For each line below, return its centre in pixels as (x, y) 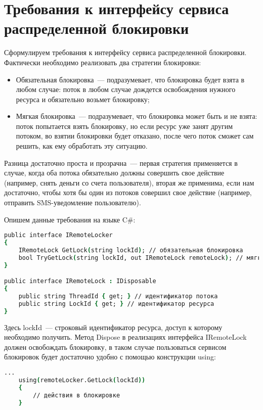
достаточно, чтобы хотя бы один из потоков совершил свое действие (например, (128, 192)
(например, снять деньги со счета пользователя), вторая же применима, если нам (129, 182)
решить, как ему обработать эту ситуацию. (82, 146)
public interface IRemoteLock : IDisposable (80, 281)
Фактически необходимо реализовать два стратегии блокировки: (103, 62)
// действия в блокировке (77, 395)
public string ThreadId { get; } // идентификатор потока (118, 296)
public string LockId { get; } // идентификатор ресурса (116, 304)
